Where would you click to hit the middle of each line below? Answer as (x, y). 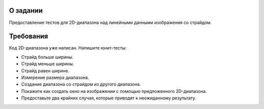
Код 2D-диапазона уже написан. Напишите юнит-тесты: (68, 48)
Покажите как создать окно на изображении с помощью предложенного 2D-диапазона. (114, 91)
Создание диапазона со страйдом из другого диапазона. (81, 84)
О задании (26, 11)
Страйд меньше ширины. (48, 64)
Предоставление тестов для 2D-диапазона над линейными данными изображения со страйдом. (110, 22)
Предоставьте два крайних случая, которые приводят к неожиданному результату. (109, 98)
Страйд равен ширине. (45, 70)
